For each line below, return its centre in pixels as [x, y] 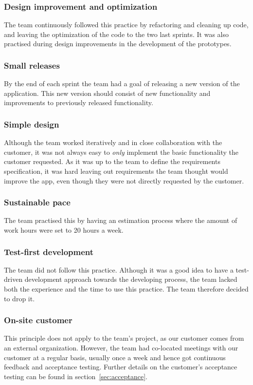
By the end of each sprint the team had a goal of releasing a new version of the [122, 83]
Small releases [32, 65]
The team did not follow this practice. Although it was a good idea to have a [119, 269]
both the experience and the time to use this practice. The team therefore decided [126, 289]
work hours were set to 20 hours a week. [64, 230]
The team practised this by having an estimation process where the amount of [121, 220]
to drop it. [19, 298]
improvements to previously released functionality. [79, 102]
